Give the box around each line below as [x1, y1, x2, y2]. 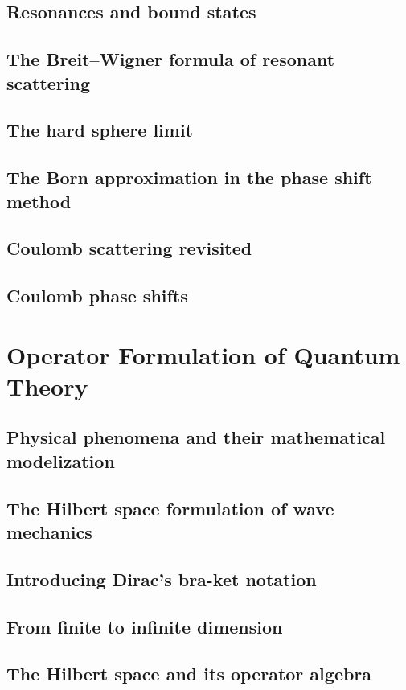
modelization [6, 448, 115, 473]
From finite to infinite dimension [6, 614, 283, 639]
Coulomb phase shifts [6, 283, 188, 308]
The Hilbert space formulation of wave [6, 495, 334, 520]
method [6, 188, 72, 213]
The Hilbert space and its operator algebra [6, 661, 372, 686]
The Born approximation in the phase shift [6, 165, 372, 190]
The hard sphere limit [6, 117, 194, 142]
